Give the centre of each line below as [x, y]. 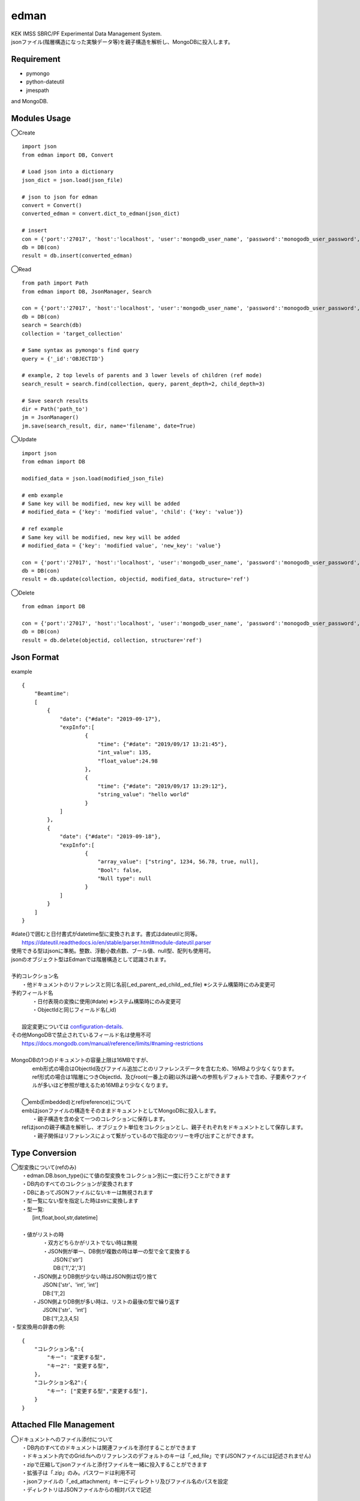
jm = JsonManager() [50, 418]
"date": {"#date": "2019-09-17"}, [110, 719]
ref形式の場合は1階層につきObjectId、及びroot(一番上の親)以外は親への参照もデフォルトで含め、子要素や [162, 1077]
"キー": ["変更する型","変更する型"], [97, 1391]
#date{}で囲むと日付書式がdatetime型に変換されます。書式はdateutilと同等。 [106, 934]
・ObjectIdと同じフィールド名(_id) [74, 1009]
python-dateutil [45, 82]
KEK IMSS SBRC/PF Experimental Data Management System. [86, 34]
